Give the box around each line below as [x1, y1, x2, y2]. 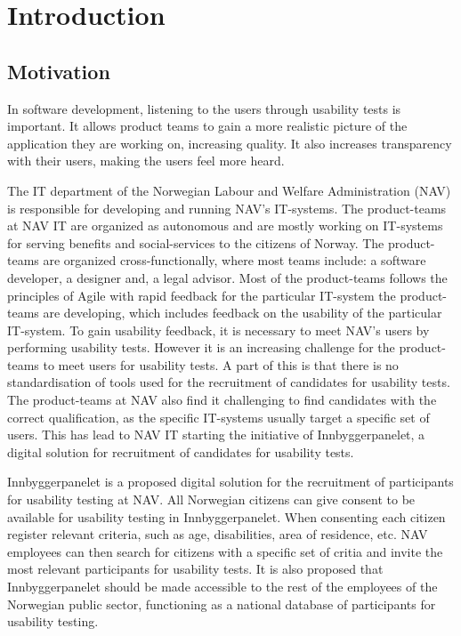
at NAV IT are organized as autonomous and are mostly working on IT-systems [7, 216, 443, 235]
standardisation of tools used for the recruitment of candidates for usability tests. [7, 373, 450, 391]
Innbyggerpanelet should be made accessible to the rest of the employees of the [7, 577, 438, 596]
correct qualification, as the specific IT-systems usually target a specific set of [7, 407, 430, 426]
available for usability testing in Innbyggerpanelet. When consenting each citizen [7, 507, 446, 526]
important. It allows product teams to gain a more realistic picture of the [7, 117, 408, 135]
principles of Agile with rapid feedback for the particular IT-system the [7, 286, 396, 304]
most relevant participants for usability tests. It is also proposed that [7, 560, 384, 578]
